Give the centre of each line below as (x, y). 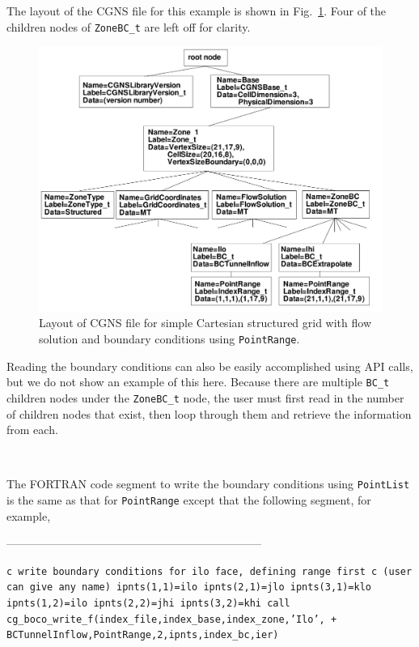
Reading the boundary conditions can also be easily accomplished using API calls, (210, 366)
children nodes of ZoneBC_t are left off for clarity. (129, 26)
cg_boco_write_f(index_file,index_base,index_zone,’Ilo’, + (172, 619)
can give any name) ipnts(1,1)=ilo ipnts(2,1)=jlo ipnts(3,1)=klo (189, 587)
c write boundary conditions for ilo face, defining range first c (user (209, 571)
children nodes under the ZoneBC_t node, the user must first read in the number (205, 397)
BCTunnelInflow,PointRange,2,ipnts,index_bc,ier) (143, 635)
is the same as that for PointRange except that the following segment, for (189, 499)
